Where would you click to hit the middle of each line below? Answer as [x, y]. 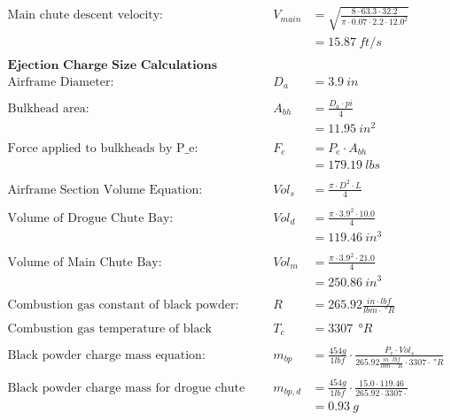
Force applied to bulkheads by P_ [98, 148]
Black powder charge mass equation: [106, 355]
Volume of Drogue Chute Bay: [90, 218]
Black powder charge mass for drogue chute [126, 388]
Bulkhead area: [48, 108]
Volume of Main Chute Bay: [85, 262]
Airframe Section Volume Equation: [105, 190]
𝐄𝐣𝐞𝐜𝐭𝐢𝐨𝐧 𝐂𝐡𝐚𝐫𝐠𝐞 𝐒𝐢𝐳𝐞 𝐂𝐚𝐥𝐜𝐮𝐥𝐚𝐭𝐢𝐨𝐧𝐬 [113, 65]
